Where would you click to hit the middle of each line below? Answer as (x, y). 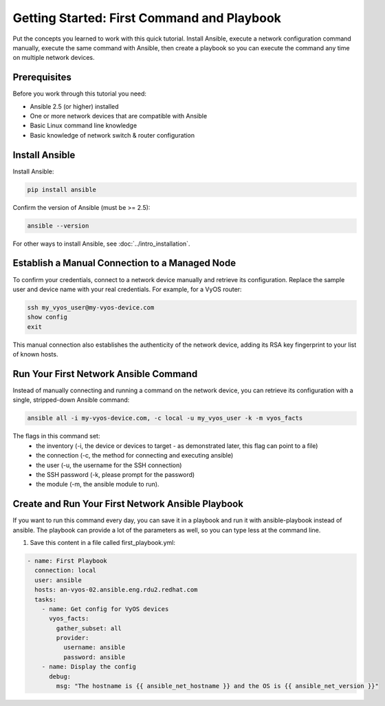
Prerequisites (42, 77)
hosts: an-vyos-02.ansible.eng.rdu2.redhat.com (116, 590)
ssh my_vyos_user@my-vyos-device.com (91, 307)
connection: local (65, 570)
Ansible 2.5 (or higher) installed (75, 106)
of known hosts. (35, 354)
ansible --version (58, 226)
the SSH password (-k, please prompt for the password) (115, 474)
